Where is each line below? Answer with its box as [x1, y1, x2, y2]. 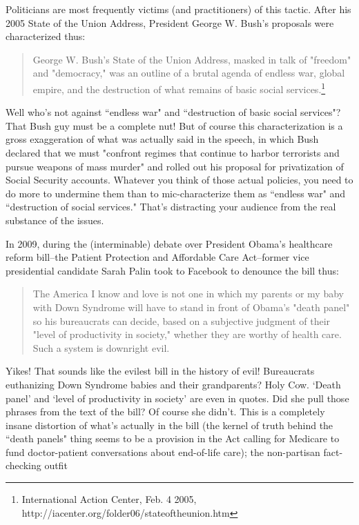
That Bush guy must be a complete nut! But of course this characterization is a [6, 118, 343, 132]
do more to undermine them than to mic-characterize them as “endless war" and [6, 186, 346, 200]
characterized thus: [6, 29, 86, 43]
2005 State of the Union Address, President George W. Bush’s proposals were [6, 15, 334, 30]
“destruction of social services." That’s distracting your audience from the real [6, 199, 336, 214]
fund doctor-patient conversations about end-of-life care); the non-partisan [6, 444, 320, 459]
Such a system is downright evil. [32, 340, 170, 355]
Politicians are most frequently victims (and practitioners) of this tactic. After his [6, 2, 351, 16]
